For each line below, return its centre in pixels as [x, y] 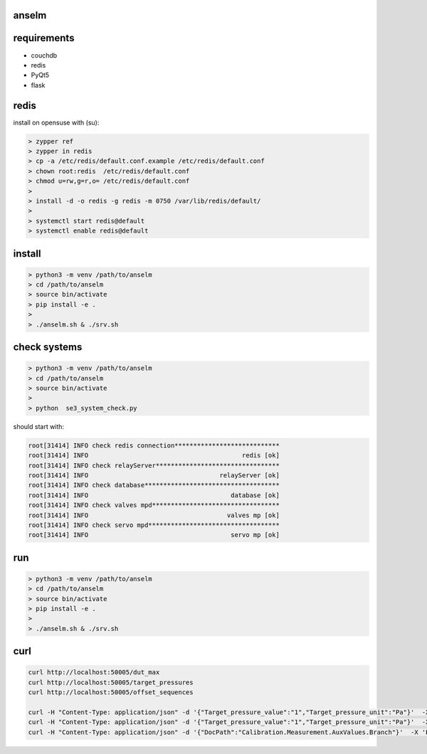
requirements [44, 38]
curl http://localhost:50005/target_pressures [111, 682]
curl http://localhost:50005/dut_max [94, 673]
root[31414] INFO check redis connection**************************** [154, 445]
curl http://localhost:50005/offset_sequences [111, 692]
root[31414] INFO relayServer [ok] [154, 475]
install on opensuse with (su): [56, 122]
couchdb [44, 55]
